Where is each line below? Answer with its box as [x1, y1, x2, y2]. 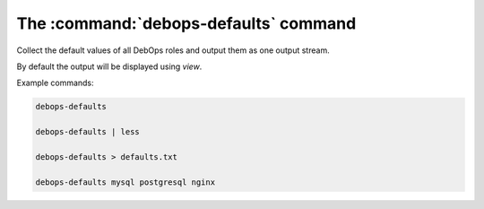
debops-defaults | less [35, 126, 141, 137]
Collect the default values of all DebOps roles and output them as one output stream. [16, 45, 331, 56]
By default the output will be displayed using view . [16, 61, 203, 72]
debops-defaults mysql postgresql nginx [35, 177, 215, 187]
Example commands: [16, 77, 94, 89]
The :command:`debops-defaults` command [16, 13, 357, 33]
